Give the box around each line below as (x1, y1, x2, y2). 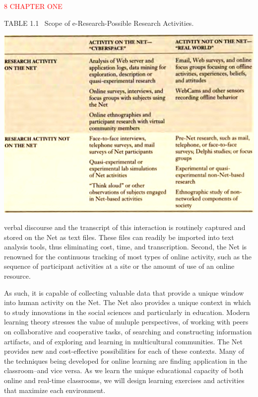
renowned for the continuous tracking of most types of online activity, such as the (4, 251, 252, 261)
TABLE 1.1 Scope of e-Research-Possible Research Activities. (4, 17, 194, 28)
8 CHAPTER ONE (4, 1, 63, 11)
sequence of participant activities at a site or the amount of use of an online (4, 261, 235, 271)
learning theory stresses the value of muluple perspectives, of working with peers (4, 317, 249, 327)
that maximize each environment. (4, 385, 106, 395)
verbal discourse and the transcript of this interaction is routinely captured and (4, 222, 246, 233)
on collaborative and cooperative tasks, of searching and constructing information (4, 326, 252, 337)
